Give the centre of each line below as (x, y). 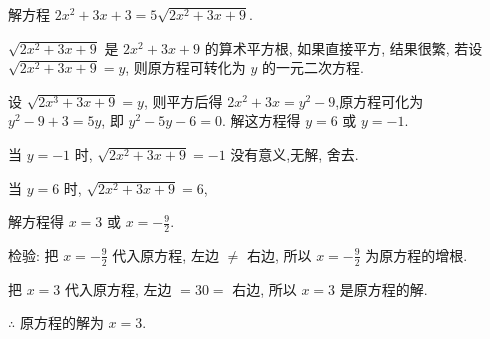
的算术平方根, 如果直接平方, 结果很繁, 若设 (343, 47)
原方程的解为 (61, 322)
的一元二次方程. (313, 67)
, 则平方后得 (183, 100)
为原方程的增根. (416, 254)
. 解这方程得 (261, 120)
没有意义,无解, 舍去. (294, 153)
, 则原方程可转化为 (185, 67)
